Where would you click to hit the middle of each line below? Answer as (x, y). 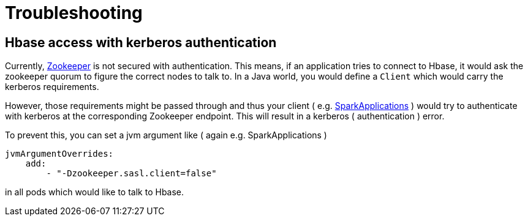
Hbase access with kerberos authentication (141, 42)
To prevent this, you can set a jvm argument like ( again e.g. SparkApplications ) (166, 135)
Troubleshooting (74, 13)
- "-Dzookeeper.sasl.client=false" (131, 174)
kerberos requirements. (52, 87)
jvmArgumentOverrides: (59, 154)
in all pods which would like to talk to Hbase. (95, 192)
